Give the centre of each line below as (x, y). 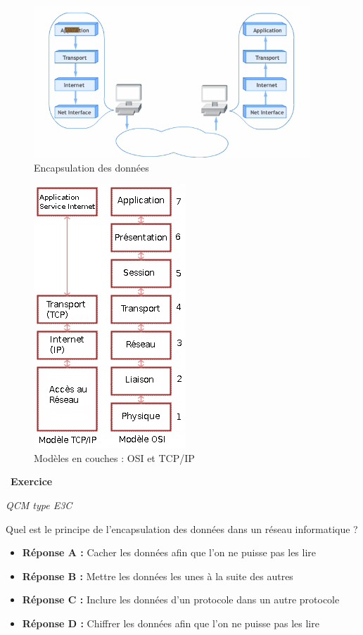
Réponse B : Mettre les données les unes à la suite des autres (158, 576)
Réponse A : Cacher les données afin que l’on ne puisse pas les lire (169, 552)
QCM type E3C (39, 505)
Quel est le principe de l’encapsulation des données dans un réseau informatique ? (182, 528)
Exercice (32, 481)
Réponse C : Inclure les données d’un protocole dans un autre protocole (181, 599)
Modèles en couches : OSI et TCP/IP (114, 457)
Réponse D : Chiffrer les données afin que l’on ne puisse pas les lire (171, 623)
